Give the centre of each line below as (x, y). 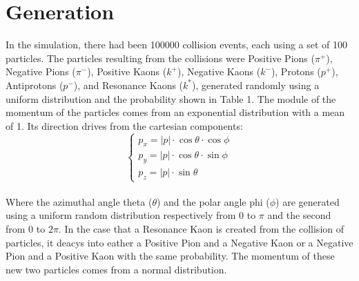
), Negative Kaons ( (219, 71)
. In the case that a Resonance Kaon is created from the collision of (201, 229)
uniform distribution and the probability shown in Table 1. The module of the (171, 98)
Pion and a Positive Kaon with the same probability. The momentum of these (170, 256)
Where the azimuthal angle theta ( (79, 201)
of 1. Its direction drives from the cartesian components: (124, 125)
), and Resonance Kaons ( (128, 85)
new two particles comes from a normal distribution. (116, 269)
